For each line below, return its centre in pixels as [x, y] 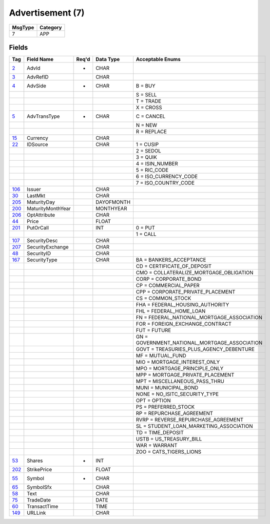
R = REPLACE [151, 132]
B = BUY [145, 86]
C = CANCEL [151, 116]
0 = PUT [145, 228]
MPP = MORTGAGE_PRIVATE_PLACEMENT [185, 375]
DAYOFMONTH [113, 202]
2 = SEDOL [148, 151]
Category [51, 27]
